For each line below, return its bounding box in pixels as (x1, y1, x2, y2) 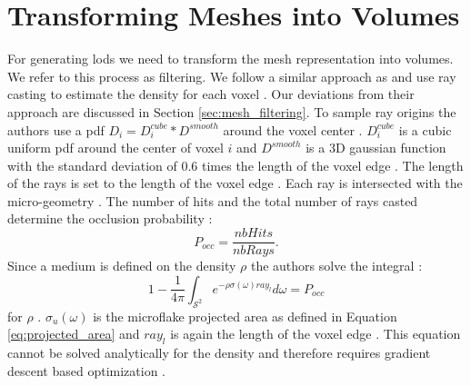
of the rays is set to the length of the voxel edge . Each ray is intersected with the (7, 173, 463, 193)
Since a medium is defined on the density (7, 256, 236, 275)
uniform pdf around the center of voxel (7, 138, 224, 157)
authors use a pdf (7, 120, 105, 139)
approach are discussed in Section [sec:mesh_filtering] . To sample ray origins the (7, 102, 456, 121)
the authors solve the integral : (250, 256, 423, 275)
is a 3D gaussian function (306, 138, 446, 157)
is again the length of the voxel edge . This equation (170, 324, 461, 343)
